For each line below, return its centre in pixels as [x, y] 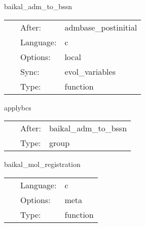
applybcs [18, 107]
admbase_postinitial [101, 27]
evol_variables [90, 71]
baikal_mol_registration [42, 164]
